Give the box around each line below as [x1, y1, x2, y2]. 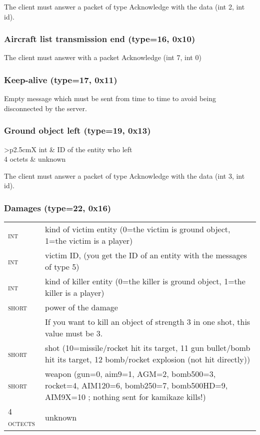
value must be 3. [45, 327, 103, 339]
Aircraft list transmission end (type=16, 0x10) [4, 33, 195, 45]
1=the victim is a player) [45, 235, 133, 247]
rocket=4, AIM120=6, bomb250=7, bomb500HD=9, [45, 379, 228, 391]
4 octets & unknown [4, 154, 66, 164]
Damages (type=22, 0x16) [4, 201, 111, 214]
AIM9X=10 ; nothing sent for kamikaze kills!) [45, 391, 206, 403]
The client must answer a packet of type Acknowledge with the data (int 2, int [4, 2, 245, 12]
